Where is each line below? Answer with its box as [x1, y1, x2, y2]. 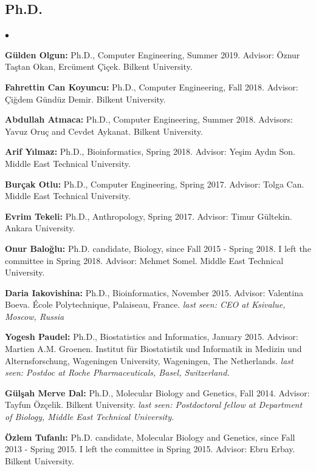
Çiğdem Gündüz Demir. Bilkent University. [5, 92, 166, 105]
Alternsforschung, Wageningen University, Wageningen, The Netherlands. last [5, 354, 294, 367]
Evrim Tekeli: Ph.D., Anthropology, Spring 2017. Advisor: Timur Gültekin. [5, 209, 292, 222]
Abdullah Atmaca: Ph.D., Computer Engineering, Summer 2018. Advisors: [5, 113, 293, 126]
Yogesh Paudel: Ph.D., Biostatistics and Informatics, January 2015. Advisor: [5, 330, 298, 343]
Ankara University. [5, 222, 75, 234]
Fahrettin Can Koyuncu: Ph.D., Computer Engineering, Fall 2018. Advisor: [5, 80, 298, 93]
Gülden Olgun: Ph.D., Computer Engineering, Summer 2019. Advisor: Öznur [5, 48, 300, 61]
